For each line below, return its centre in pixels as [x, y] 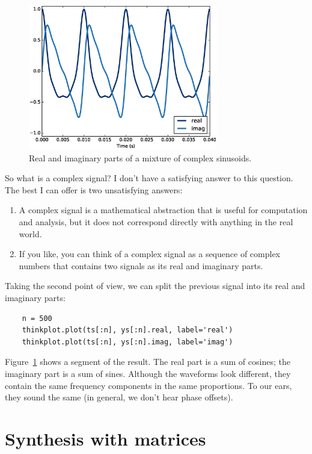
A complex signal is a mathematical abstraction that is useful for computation [163, 210]
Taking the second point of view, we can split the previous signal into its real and [155, 286]
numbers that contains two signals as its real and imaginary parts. [141, 265]
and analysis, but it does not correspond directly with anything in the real [156, 221]
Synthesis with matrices [106, 438]
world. [30, 233]
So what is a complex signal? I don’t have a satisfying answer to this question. [149, 178]
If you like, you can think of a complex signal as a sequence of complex [149, 254]
